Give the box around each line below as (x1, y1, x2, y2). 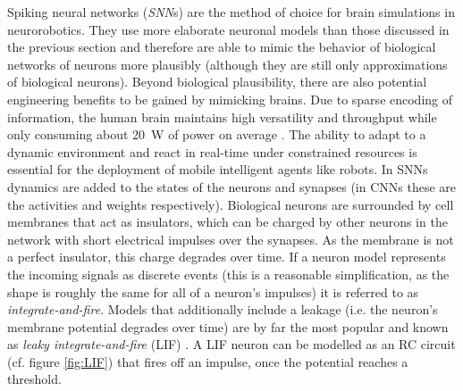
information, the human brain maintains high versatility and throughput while (7, 107, 437, 126)
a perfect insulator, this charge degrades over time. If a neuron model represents (7, 247, 446, 266)
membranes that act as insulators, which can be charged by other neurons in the (7, 212, 448, 231)
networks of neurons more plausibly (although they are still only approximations (7, 54, 448, 73)
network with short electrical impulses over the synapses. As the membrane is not (7, 229, 454, 248)
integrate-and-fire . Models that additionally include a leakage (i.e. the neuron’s (7, 300, 438, 319)
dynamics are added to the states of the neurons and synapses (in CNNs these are (7, 177, 457, 195)
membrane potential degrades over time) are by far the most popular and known (7, 317, 449, 336)
